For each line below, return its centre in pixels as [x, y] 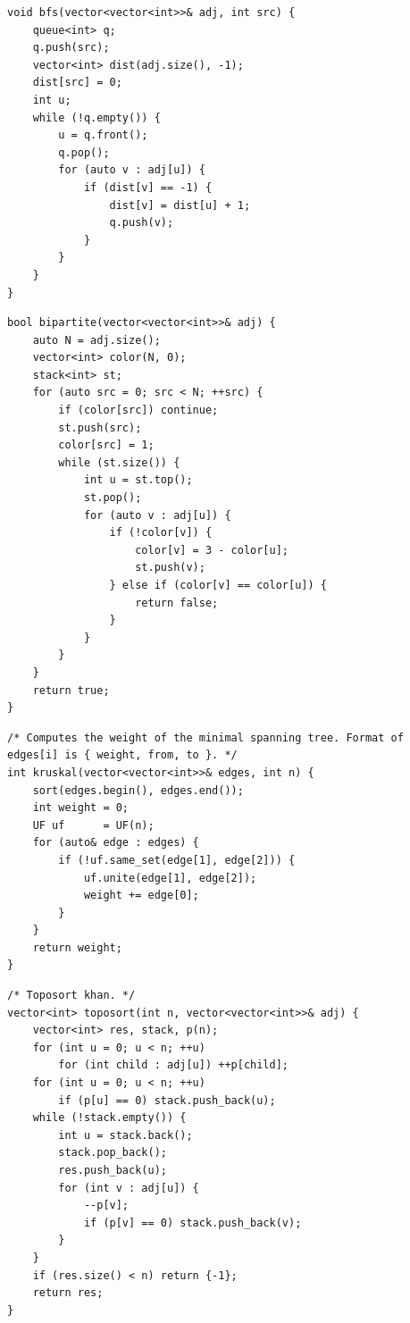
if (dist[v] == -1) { [148, 187]
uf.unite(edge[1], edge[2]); [170, 878]
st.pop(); [113, 498]
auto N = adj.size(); [96, 340]
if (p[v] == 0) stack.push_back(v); [192, 1223]
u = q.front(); [103, 135]
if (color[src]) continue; [138, 410]
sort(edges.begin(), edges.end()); [138, 790]
